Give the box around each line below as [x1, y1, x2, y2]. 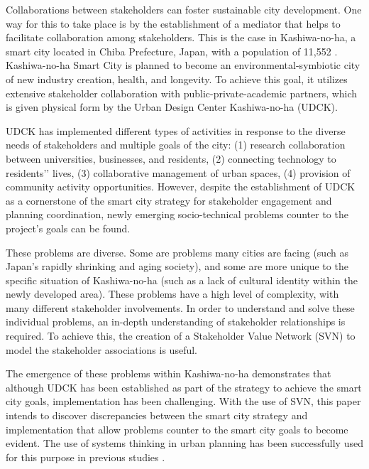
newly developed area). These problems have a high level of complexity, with [6, 286, 339, 301]
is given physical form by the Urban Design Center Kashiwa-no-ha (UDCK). [6, 99, 338, 114]
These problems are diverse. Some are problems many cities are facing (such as [6, 244, 348, 259]
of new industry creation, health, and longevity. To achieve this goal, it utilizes [6, 71, 348, 86]
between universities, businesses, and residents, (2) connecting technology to [6, 151, 336, 166]
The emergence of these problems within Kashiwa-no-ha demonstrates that [6, 366, 331, 381]
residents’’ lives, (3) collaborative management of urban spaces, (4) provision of [6, 165, 351, 180]
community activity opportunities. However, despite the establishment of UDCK [6, 179, 356, 194]
